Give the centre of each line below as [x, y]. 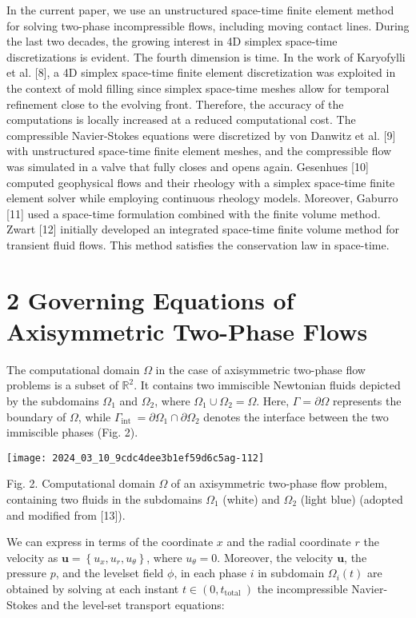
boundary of [36, 416]
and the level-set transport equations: [133, 604]
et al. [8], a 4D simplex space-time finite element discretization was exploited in [201, 72]
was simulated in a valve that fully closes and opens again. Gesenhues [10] [188, 166]
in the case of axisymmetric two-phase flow [260, 369]
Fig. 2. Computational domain [81, 483]
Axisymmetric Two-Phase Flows [187, 331]
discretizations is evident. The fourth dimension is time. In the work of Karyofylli [206, 56]
